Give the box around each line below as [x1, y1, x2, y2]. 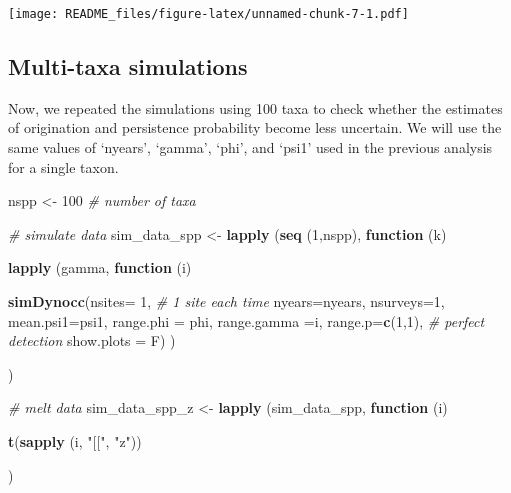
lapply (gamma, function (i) [8, 257, 192, 278]
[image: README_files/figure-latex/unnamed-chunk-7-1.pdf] [8, 7, 409, 21]
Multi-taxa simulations [8, 51, 248, 82]
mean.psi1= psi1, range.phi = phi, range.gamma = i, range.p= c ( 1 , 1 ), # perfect [8, 310, 485, 331]
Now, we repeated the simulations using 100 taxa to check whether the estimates [8, 97, 503, 118]
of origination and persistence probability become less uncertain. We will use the [8, 117, 502, 138]
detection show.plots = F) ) [8, 330, 176, 351]
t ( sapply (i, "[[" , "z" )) [8, 430, 142, 451]
